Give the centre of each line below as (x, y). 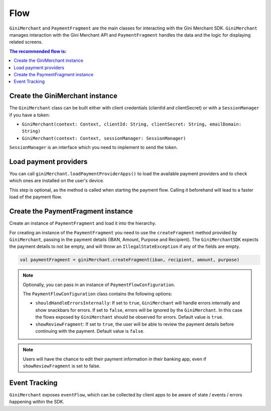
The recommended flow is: (38, 51)
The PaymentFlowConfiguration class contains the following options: (98, 294)
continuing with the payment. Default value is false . (90, 331)
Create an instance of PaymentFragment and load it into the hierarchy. (83, 223)
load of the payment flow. (36, 197)
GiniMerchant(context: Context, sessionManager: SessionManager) (104, 138)
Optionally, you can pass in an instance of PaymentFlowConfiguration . (99, 285)
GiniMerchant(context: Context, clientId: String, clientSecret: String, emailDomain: (132, 124)
